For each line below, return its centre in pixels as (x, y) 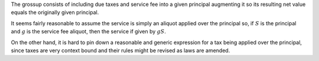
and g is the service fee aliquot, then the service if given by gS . (89, 32)
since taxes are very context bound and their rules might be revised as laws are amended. (121, 50)
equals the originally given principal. (55, 12)
